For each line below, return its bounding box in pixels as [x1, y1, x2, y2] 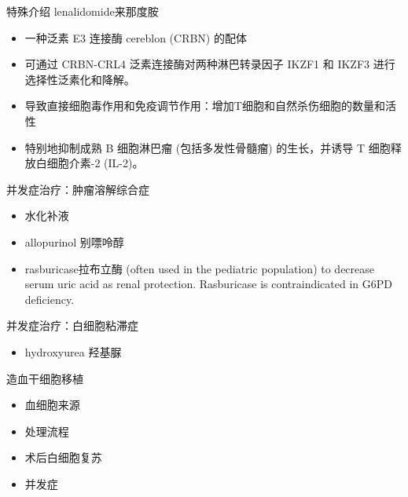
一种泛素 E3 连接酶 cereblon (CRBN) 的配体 [24, 29, 247, 46]
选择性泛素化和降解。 [24, 71, 135, 87]
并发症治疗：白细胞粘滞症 [6, 317, 138, 334]
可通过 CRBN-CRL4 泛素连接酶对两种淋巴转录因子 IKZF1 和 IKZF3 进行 [24, 56, 395, 72]
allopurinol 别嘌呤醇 [24, 233, 124, 250]
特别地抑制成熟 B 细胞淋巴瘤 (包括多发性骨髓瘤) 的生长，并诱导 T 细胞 [24, 139, 391, 155]
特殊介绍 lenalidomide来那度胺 [6, 3, 159, 19]
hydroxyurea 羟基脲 [24, 343, 122, 360]
